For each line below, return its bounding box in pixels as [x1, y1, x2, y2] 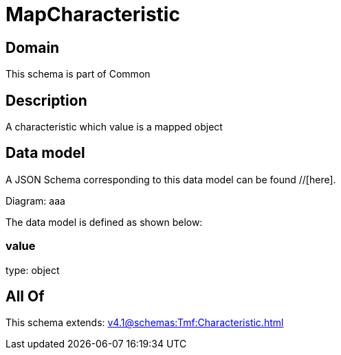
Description [5, 91, 87, 109]
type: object [5, 264, 60, 276]
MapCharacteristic [5, 3, 180, 26]
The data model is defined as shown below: [5, 216, 203, 228]
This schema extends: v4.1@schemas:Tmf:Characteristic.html [5, 317, 284, 329]
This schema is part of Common [5, 68, 151, 80]
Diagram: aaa [5, 194, 65, 207]
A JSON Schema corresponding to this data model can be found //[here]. [5, 173, 336, 185]
